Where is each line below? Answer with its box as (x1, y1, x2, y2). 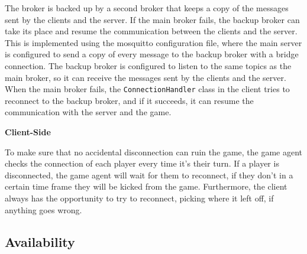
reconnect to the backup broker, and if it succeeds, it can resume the (5, 94, 254, 106)
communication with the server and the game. (5, 106, 172, 118)
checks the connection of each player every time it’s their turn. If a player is (5, 157, 279, 170)
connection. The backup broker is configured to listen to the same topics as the (5, 59, 292, 71)
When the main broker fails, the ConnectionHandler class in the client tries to (5, 83, 290, 95)
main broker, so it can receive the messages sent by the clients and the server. (5, 71, 286, 83)
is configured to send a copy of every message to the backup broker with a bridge (5, 48, 299, 60)
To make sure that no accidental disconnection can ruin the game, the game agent (5, 145, 303, 158)
